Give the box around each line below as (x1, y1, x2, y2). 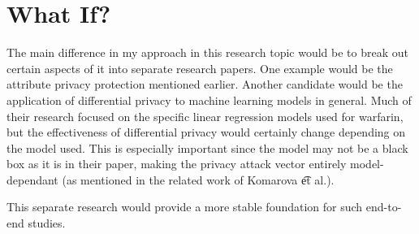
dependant (6, 171, 58, 188)
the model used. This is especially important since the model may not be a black (6, 139, 408, 156)
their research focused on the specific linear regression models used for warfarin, (6, 107, 404, 124)
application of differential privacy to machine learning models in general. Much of (6, 91, 412, 108)
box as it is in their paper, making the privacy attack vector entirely (6, 155, 347, 172)
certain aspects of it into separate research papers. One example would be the (6, 59, 393, 76)
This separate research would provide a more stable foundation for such (6, 198, 363, 215)
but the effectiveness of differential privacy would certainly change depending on (6, 123, 406, 141)
